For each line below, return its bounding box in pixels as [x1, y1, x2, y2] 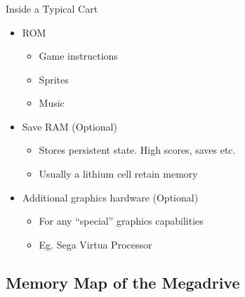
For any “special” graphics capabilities [39, 213, 204, 228]
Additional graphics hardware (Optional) [22, 190, 199, 204]
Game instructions [39, 48, 118, 63]
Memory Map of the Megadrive [6, 271, 240, 293]
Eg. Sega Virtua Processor [39, 237, 152, 251]
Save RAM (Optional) [22, 119, 117, 133]
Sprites [39, 72, 69, 86]
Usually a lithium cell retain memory [39, 166, 198, 181]
